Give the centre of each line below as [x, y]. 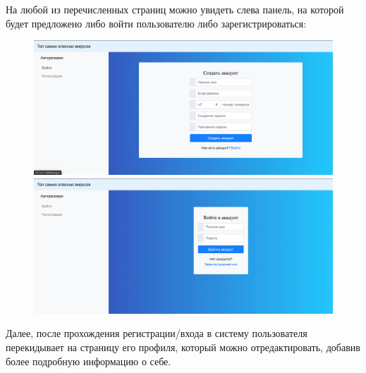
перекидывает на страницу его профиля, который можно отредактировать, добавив [183, 347]
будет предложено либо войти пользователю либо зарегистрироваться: [156, 23]
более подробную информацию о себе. [89, 361]
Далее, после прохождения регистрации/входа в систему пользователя [157, 333]
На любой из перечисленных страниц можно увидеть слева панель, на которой [175, 9]
